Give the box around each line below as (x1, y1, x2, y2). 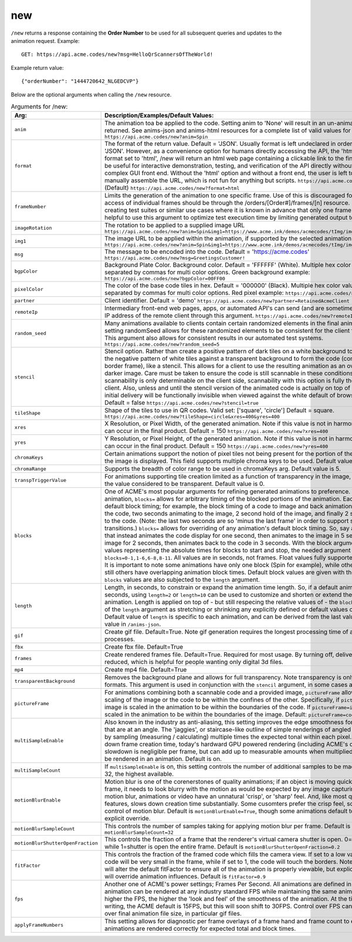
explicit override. (104, 814, 151, 823)
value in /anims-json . (104, 620, 161, 628)
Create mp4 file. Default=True (104, 666, 187, 674)
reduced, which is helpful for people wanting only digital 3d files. (104, 658, 284, 666)
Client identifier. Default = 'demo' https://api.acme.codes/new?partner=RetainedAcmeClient (104, 297, 350, 305)
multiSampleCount (14, 767, 61, 773)
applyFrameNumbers (14, 921, 64, 928)
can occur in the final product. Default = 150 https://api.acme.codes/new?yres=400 (104, 442, 329, 450)
